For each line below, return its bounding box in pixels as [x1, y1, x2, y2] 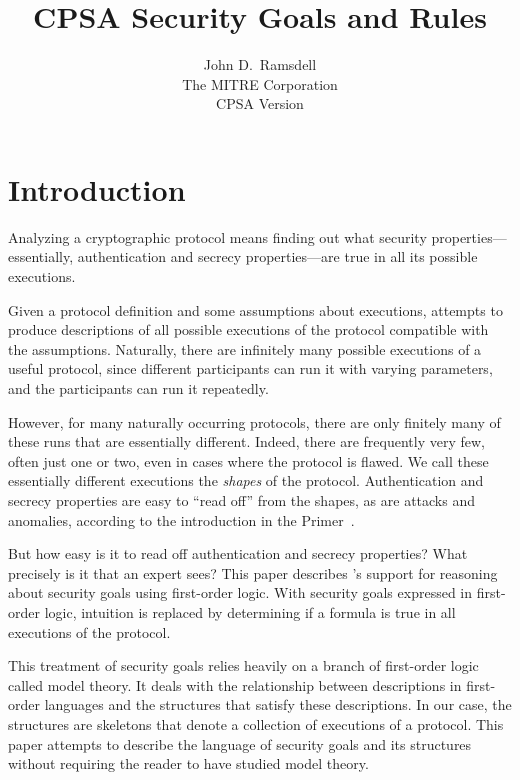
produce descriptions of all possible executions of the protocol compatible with [8, 319, 489, 340]
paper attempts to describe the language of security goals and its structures [8, 733, 472, 754]
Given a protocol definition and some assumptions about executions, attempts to [8, 299, 503, 320]
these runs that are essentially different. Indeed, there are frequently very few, [8, 431, 485, 452]
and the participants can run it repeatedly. [8, 378, 269, 398]
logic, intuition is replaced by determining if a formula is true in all [44, 601, 456, 622]
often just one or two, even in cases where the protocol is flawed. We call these [8, 450, 489, 471]
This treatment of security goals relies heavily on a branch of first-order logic [8, 655, 479, 676]
